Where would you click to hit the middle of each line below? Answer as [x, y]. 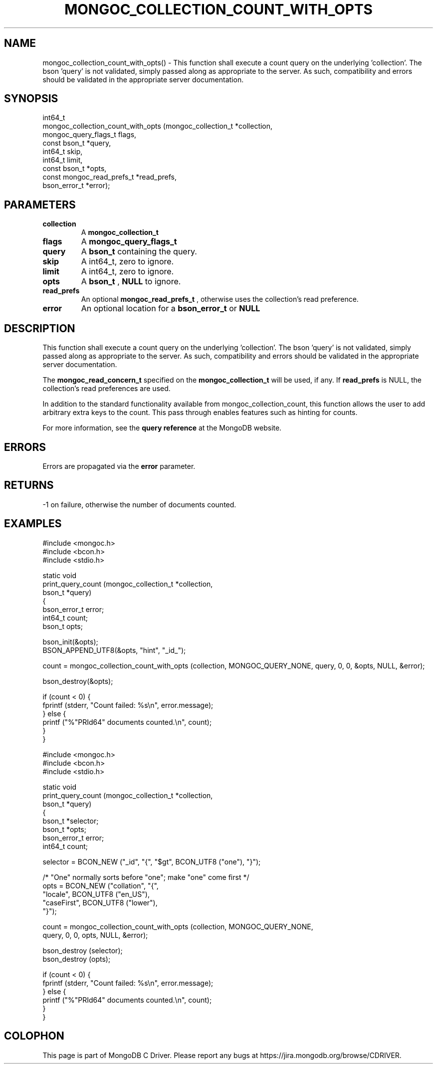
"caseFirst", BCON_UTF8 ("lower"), [100, 902]
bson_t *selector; [71, 821]
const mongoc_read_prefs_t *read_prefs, [109, 177]
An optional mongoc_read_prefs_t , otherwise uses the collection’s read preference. [220, 299]
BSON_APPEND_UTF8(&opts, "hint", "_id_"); [114, 650]
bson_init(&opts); [70, 641]
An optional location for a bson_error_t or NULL [171, 309]
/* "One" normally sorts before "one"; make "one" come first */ [146, 877]
